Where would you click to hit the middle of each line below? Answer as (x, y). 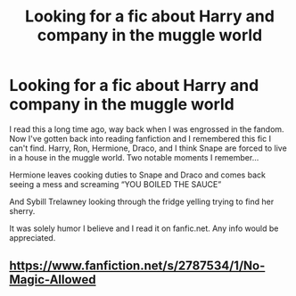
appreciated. (33, 237)
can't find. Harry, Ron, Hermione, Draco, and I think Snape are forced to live (148, 148)
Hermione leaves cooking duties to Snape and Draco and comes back (137, 175)
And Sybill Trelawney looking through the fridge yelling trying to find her (142, 201)
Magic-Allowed (53, 280)
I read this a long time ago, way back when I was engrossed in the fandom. (147, 129)
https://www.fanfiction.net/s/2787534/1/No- (137, 266)
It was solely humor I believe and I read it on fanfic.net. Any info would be (144, 228)
